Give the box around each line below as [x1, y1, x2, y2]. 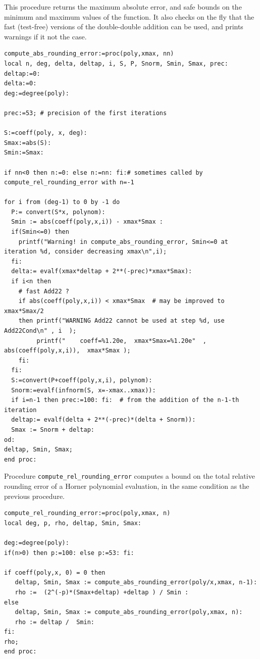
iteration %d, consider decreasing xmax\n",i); [4, 248, 167, 256]
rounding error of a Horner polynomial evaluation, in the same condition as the [4, 480, 249, 491]
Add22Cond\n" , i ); [4, 327, 77, 334]
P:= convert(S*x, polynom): [11, 208, 106, 216]
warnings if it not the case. [4, 31, 87, 41]
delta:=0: [4, 80, 37, 87]
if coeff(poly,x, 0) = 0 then [4, 569, 106, 576]
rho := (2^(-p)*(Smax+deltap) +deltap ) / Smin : [15, 588, 189, 596]
